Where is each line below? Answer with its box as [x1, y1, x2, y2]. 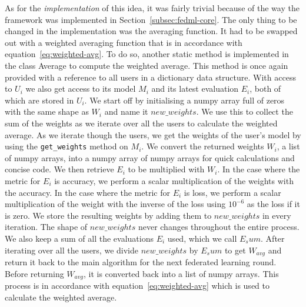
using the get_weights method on [5, 140, 128, 152]
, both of [250, 82, 281, 95]
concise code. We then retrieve [5, 163, 114, 175]
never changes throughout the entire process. [138, 221, 300, 233]
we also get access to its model [25, 82, 136, 95]
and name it [104, 105, 148, 118]
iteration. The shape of [5, 221, 88, 233]
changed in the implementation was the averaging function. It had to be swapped [5, 25, 298, 37]
